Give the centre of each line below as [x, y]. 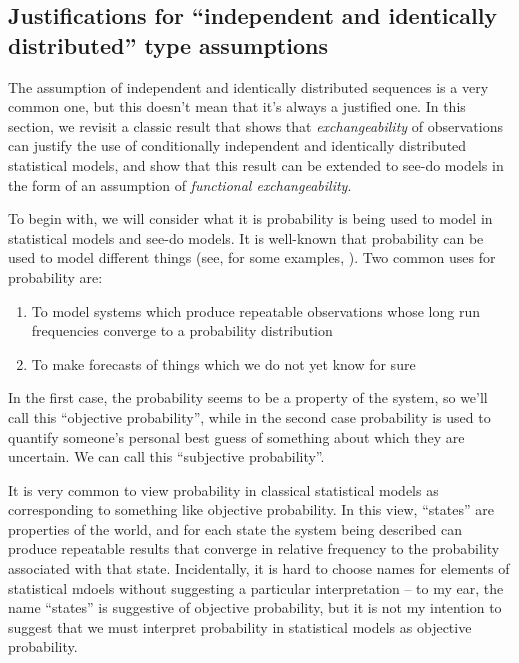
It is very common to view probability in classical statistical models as [223, 489]
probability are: [55, 276]
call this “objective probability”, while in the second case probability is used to [249, 416]
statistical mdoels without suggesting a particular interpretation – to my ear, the [256, 587]
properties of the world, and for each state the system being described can [235, 528]
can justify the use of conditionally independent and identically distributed [237, 145]
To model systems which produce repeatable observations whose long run [256, 310]
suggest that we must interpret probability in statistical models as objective [240, 626]
